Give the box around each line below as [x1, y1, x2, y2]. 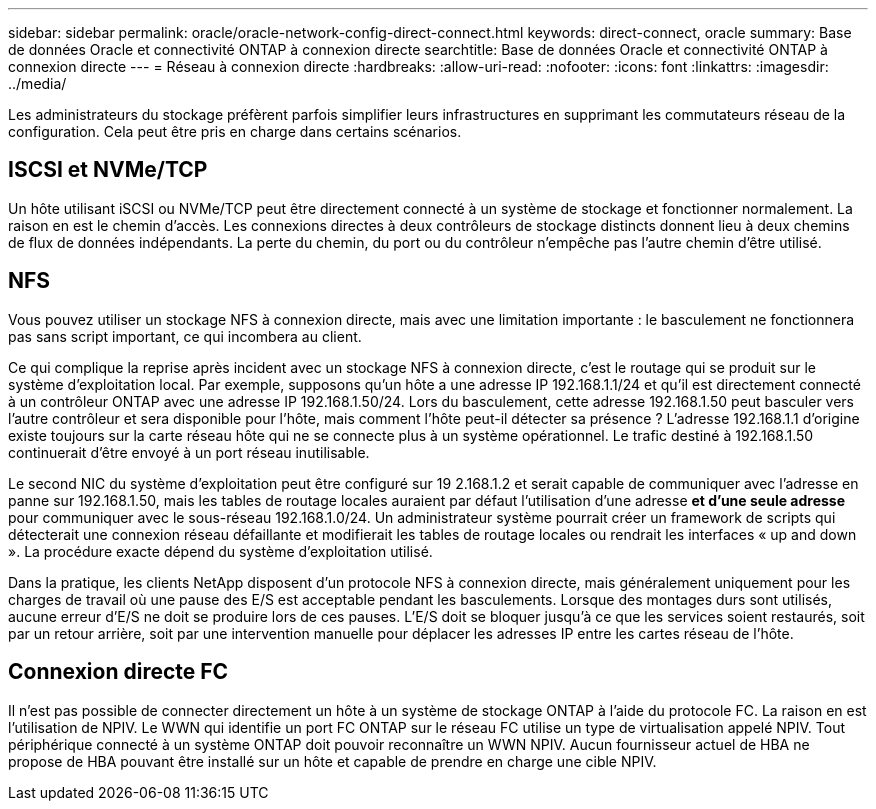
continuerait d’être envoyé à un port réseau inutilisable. [8, 443, 370, 461]
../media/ [8, 75, 67, 92]
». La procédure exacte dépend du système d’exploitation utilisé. [8, 542, 433, 560]
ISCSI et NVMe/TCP [8, 157, 208, 183]
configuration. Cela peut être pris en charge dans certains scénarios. [8, 123, 462, 140]
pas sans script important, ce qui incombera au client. [8, 327, 362, 345]
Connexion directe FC [8, 659, 229, 685]
